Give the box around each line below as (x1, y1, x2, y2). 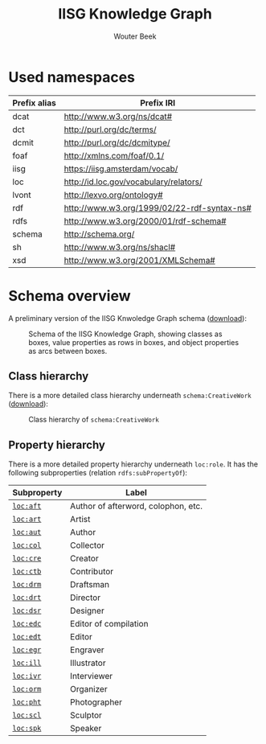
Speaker (69, 723, 102, 734)
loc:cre (12, 554, 42, 563)
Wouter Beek (113, 31, 157, 41)
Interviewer (69, 671, 113, 682)
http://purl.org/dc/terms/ (63, 124, 157, 135)
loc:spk (12, 724, 42, 733)
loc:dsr (12, 606, 42, 615)
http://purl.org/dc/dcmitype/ (63, 137, 170, 148)
